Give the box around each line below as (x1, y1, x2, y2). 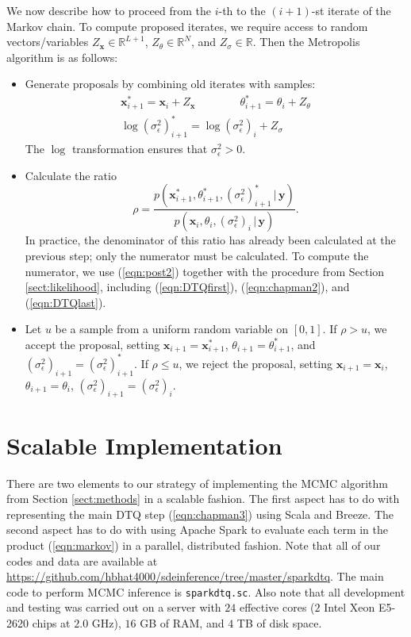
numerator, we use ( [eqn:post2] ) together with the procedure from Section (25, 263, 385, 279)
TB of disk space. (236, 614, 322, 631)
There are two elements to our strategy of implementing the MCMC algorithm (6, 474, 388, 491)
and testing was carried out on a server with (6, 599, 221, 616)
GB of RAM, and (140, 614, 225, 631)
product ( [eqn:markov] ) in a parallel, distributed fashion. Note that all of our (6, 536, 381, 553)
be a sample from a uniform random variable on (55, 320, 289, 337)
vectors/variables (6, 33, 89, 50)
